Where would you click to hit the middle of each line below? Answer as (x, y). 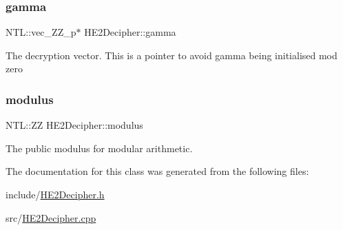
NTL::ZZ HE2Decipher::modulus (74, 125)
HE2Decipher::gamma (130, 32)
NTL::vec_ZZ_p (41, 32)
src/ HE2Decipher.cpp (51, 217)
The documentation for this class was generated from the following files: (157, 171)
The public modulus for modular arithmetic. (99, 148)
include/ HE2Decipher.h (55, 194)
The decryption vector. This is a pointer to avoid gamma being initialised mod (171, 55)
